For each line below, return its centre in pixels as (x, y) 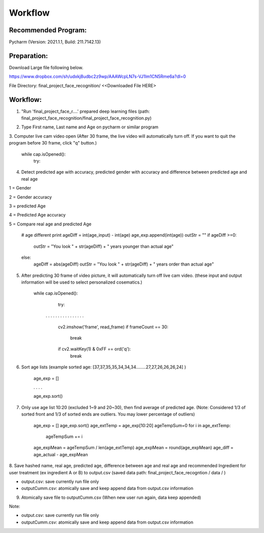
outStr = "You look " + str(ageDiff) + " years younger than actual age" (103, 246)
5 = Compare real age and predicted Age (50, 224)
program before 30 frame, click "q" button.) (53, 143)
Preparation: (29, 56)
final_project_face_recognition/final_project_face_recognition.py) (86, 118)
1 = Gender (20, 188)
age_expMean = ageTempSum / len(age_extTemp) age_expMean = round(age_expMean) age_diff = (133, 448)
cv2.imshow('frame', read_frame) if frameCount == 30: (113, 327)
